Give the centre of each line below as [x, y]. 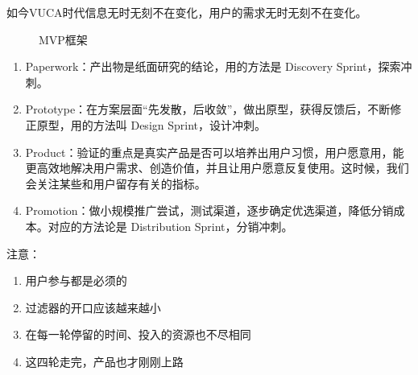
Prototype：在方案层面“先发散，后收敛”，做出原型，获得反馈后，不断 [208, 109]
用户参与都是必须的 [76, 280]
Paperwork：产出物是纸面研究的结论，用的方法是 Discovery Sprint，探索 [213, 66]
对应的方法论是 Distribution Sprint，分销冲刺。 [170, 226]
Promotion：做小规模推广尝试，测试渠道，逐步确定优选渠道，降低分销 [209, 210]
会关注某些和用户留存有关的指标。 [116, 183]
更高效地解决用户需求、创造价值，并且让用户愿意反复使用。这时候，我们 [217, 168]
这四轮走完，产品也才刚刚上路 [104, 361]
